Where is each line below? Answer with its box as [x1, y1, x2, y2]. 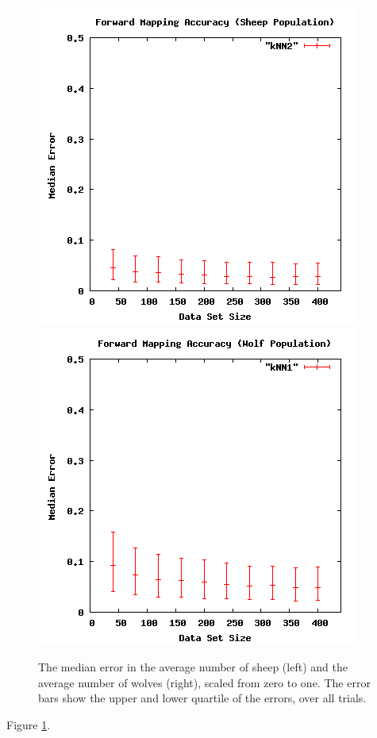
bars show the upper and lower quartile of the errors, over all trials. [38, 690, 367, 706]
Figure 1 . [6, 716, 51, 732]
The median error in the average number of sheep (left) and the [38, 659, 348, 675]
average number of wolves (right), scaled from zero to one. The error [38, 674, 371, 690]
